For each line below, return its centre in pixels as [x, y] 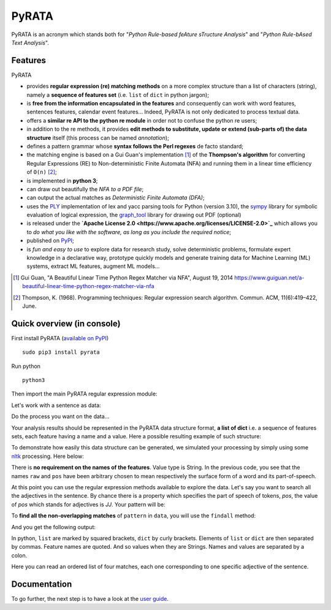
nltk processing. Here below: [48, 456]
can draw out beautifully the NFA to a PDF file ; [85, 189]
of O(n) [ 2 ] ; [42, 172]
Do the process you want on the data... [60, 416]
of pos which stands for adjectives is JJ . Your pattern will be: [88, 504]
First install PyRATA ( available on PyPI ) [60, 338]
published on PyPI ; [50, 241]
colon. [19, 555]
